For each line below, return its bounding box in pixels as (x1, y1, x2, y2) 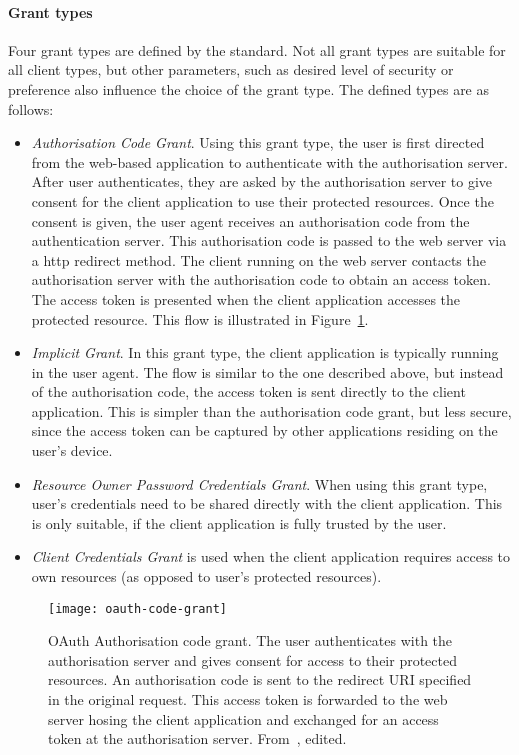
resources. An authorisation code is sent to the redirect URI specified (48, 669, 472, 690)
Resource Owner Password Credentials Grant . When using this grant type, (31, 473, 488, 494)
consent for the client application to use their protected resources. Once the (31, 190, 494, 211)
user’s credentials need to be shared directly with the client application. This (31, 493, 503, 514)
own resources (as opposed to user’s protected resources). (31, 566, 382, 587)
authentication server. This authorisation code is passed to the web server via (31, 230, 507, 251)
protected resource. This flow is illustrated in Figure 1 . (31, 308, 369, 329)
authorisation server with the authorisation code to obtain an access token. (31, 269, 491, 290)
